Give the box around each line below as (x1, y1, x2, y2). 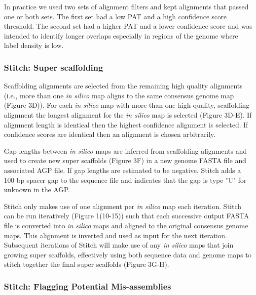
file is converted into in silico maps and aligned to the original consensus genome (4, 220, 248, 230)
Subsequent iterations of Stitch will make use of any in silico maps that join (4, 240, 234, 250)
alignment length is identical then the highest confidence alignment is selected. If (4, 119, 248, 129)
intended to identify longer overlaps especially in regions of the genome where (4, 30, 238, 41)
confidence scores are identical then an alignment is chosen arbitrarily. (4, 129, 216, 139)
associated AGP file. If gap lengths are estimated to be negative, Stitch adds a (4, 165, 241, 175)
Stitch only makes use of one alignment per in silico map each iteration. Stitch (4, 201, 242, 211)
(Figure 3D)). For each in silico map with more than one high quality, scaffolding (4, 100, 250, 110)
